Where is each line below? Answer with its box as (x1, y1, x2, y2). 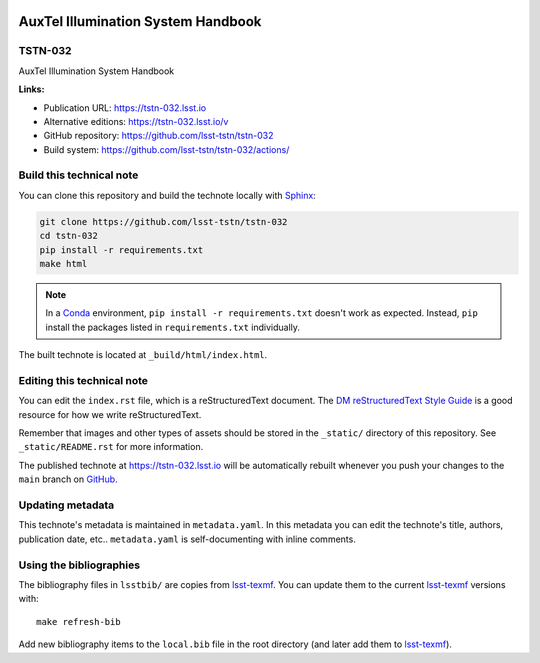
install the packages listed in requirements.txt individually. (45, 321, 300, 333)
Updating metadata (18, 498, 115, 512)
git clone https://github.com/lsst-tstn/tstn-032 (39, 216, 288, 227)
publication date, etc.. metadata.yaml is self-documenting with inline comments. (18, 533, 357, 545)
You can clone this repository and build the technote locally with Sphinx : (18, 189, 317, 201)
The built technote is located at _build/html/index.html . (18, 349, 268, 361)
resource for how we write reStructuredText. (18, 408, 202, 420)
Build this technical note (18, 168, 139, 182)
